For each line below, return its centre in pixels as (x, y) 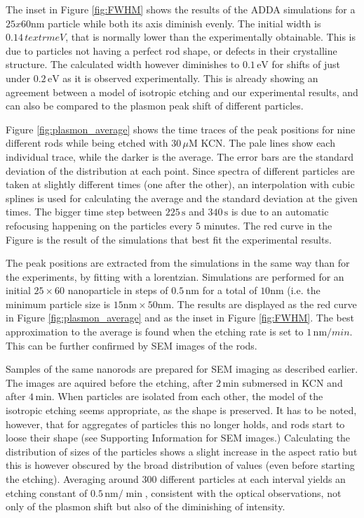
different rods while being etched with (87, 143)
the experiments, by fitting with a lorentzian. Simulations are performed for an (175, 276)
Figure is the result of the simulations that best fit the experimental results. (169, 239)
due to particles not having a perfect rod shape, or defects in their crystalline (171, 50)
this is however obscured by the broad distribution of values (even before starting (180, 465)
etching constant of (47, 492)
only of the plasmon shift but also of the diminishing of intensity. (146, 506)
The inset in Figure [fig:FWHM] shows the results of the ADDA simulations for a (181, 9)
